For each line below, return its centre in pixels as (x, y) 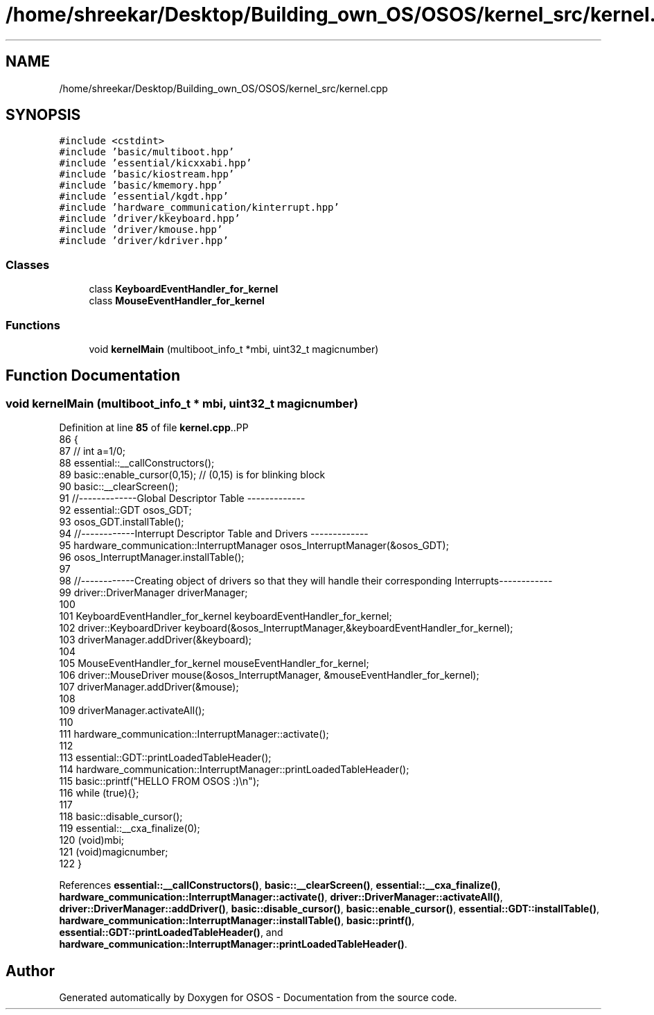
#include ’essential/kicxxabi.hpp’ (156, 163)
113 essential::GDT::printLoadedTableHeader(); (165, 758)
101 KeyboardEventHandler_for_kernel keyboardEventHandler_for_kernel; (226, 616)
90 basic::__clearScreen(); (118, 487)
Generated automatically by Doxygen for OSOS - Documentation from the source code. (258, 997)
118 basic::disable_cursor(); (121, 817)
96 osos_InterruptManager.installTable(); (152, 557)
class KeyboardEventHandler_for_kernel (184, 289)
